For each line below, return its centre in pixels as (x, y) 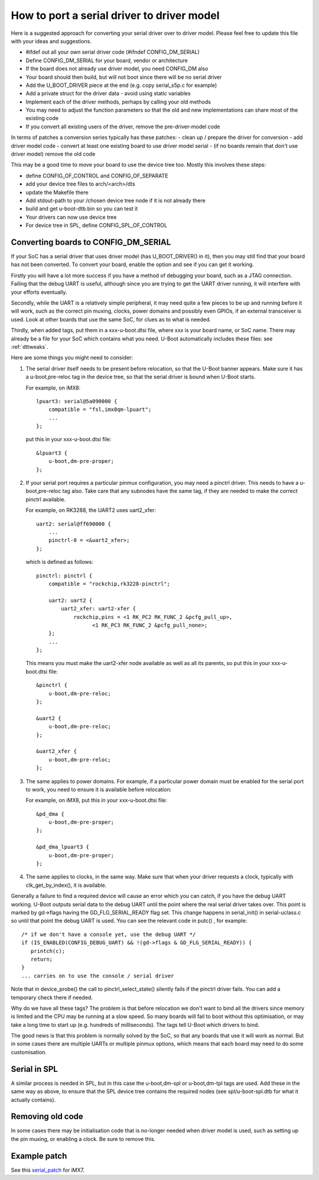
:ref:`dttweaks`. (30, 346)
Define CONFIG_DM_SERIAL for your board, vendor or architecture (107, 60)
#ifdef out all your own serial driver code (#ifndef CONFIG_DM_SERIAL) (113, 52)
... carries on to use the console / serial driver (98, 976)
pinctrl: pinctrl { (64, 576)
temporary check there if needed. (52, 997)
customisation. (29, 1052)
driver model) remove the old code (53, 154)
